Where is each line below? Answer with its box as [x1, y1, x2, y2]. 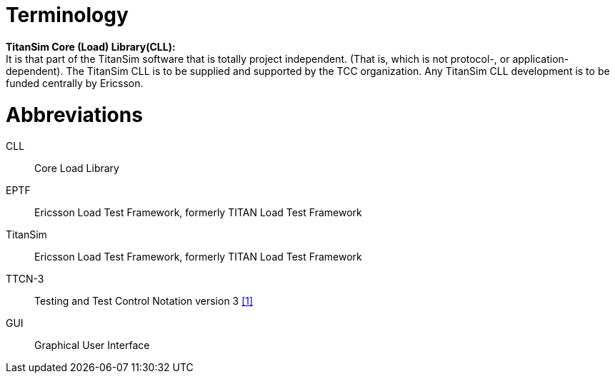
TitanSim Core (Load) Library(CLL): [6, 40, 176, 53]
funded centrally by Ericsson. [6, 76, 144, 89]
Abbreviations [6, 102, 143, 127]
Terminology [6, 3, 129, 27]
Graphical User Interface [34, 339, 150, 352]
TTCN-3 [6, 273, 44, 285]
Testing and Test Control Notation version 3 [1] [34, 295, 254, 308]
